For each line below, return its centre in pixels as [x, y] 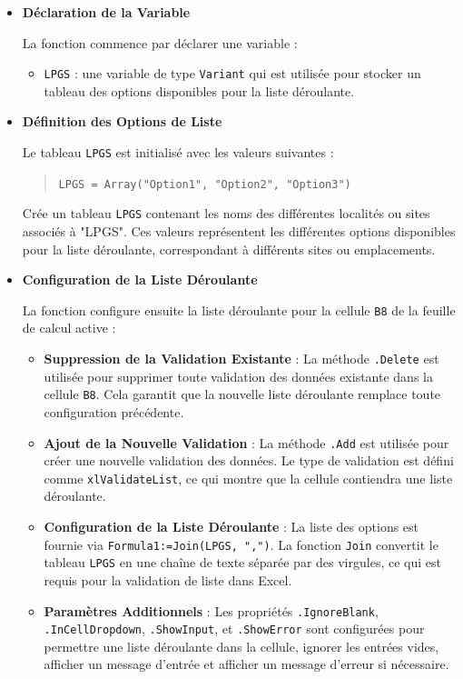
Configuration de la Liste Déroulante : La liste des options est [231, 527]
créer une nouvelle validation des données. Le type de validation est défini [249, 460]
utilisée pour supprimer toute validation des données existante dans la [238, 376]
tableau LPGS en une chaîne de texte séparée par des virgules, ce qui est [242, 562]
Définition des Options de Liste [122, 121]
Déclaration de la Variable [106, 12]
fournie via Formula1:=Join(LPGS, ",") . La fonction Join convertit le [241, 544]
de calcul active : [69, 328]
